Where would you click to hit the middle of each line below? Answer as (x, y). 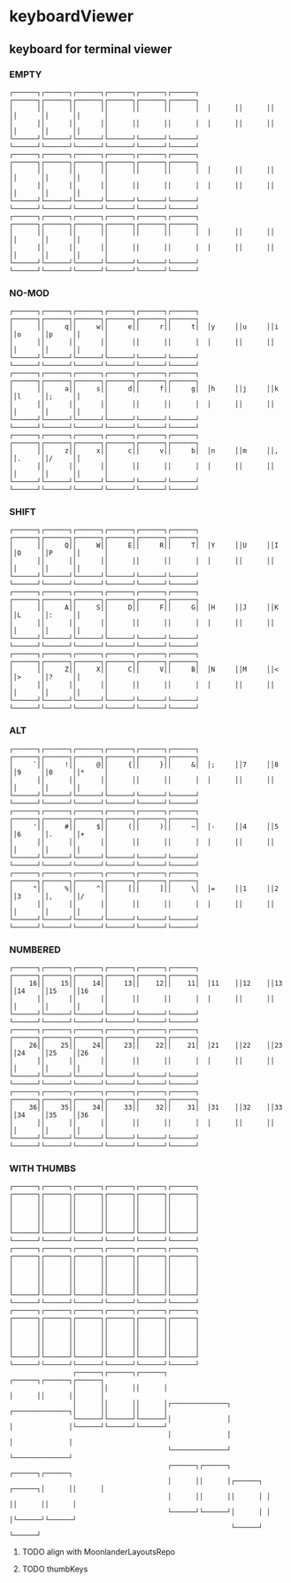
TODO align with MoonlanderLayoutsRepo (99, 1552)
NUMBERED (35, 950)
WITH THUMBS (43, 1168)
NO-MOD (30, 292)
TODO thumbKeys (55, 1569)
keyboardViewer (72, 16)
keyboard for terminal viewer (91, 49)
